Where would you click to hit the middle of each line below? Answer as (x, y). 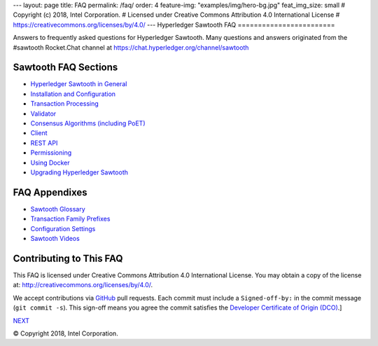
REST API (44, 143)
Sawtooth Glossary (58, 209)
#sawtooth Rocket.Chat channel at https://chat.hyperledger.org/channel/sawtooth (131, 47)
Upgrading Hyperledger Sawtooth (79, 172)
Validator (43, 113)
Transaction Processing (65, 104)
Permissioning (51, 153)
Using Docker (50, 162)
